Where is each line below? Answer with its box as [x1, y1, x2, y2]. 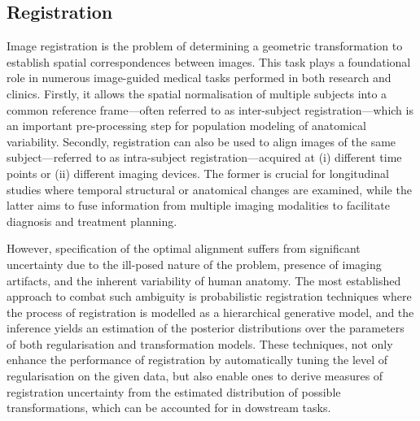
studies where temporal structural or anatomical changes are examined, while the [7, 180, 412, 197]
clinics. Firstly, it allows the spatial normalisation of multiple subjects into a [7, 85, 387, 102]
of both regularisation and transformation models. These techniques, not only [7, 335, 393, 352]
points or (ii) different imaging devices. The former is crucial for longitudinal [7, 164, 389, 181]
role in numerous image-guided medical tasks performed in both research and [7, 69, 392, 86]
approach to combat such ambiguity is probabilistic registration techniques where [7, 288, 412, 305]
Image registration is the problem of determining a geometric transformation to [7, 37, 403, 54]
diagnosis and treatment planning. [7, 212, 177, 229]
